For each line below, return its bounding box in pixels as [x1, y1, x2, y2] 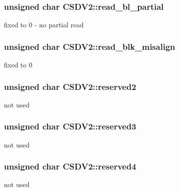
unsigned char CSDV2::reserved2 [4, 80, 136, 92]
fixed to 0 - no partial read [4, 20, 84, 30]
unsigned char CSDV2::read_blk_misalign [4, 40, 175, 52]
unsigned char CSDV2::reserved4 [4, 160, 136, 172]
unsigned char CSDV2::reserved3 [4, 120, 136, 132]
